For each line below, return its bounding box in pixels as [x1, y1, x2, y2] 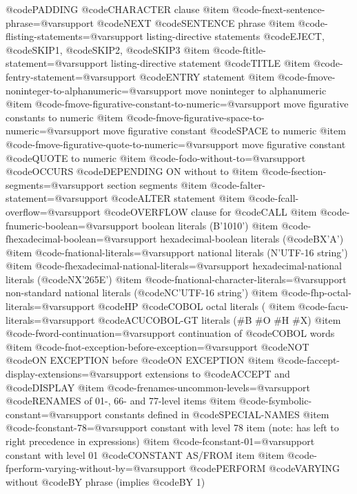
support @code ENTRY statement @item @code [103, 69, 305, 83]
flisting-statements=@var [6, 29, 111, 43]
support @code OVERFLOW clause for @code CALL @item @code [68, 204, 347, 218]
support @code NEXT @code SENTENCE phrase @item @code [61, 15, 325, 30]
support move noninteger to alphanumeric [149, 83, 327, 97]
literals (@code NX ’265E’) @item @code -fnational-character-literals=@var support [6, 271, 347, 286]
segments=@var [6, 177, 72, 192]
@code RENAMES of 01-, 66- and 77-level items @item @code [6, 393, 266, 408]
